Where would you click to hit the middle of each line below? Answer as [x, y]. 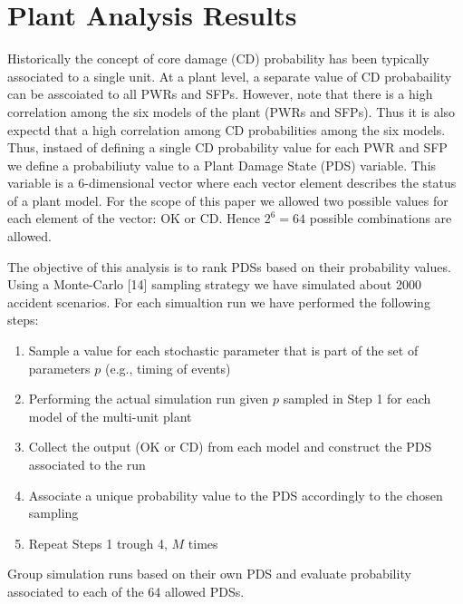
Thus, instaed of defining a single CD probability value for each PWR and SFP [227, 147]
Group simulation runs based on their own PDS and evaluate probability [209, 574]
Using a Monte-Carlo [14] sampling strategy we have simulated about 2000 [214, 284]
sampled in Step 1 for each [357, 399]
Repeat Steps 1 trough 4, [98, 543]
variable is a [41, 183]
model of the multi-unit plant [110, 416]
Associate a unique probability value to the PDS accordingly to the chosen [236, 495]
